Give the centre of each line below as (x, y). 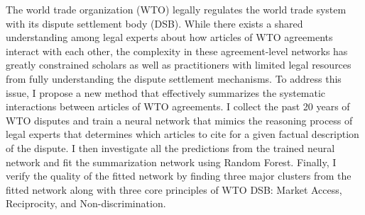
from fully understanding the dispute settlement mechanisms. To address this (174, 78)
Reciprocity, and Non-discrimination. (86, 203)
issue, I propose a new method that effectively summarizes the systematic (166, 92)
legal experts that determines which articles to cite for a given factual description (182, 134)
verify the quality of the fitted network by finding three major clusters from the (179, 176)
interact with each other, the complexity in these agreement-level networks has (177, 51)
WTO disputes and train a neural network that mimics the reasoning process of (179, 120)
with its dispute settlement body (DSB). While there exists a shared (154, 23)
